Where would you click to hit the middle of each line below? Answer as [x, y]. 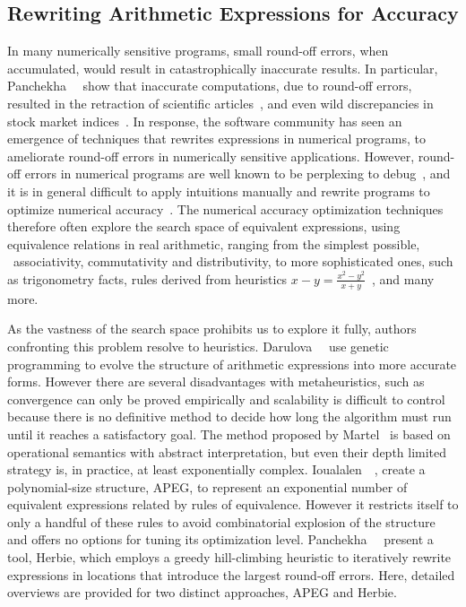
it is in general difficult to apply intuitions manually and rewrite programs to [219, 191]
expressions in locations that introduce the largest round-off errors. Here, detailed [231, 574]
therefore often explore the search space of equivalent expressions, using [204, 226]
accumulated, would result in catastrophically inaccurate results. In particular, [223, 68]
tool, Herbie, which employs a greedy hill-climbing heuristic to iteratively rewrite [229, 557]
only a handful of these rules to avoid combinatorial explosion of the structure [221, 521]
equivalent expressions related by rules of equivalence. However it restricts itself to [233, 504]
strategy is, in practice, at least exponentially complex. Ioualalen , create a [216, 469]
